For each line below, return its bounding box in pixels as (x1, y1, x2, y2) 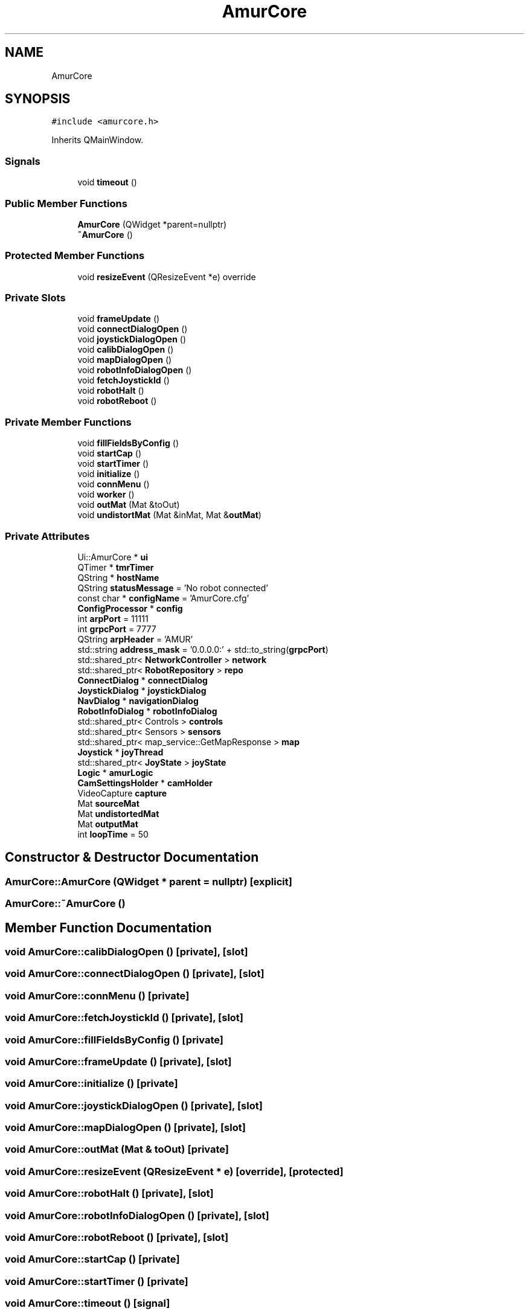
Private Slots (5, 292, 66, 304)
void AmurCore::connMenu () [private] (5, 989, 190, 1002)
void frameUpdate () (77, 313, 160, 324)
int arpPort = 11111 (77, 613, 149, 624)
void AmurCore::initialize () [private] (5, 1077, 178, 1090)
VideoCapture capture (77, 787, 167, 798)
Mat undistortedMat (77, 808, 159, 819)
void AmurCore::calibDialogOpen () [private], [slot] (5, 946, 248, 958)
